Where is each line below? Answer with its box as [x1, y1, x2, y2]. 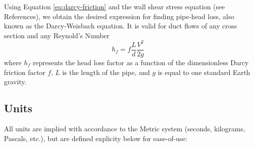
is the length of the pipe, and [62, 67, 150, 77]
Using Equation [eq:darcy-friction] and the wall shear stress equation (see [4, 1, 225, 11]
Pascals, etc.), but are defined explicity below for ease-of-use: [4, 133, 188, 143]
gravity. [4, 76, 27, 87]
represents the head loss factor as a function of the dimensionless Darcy [32, 57, 249, 67]
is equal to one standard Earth [158, 67, 251, 77]
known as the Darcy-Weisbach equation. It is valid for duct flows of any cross [4, 21, 237, 31]
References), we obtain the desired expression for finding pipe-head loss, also [4, 11, 234, 21]
